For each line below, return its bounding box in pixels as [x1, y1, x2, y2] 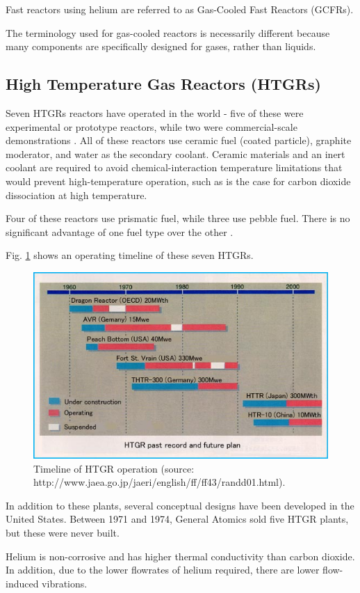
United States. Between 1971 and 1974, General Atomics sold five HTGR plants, [6, 512, 349, 526]
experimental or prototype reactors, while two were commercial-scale [6, 119, 297, 134]
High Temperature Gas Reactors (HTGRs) [6, 73, 321, 95]
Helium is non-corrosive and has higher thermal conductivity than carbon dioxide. [6, 548, 355, 563]
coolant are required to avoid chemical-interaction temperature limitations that [6, 160, 343, 175]
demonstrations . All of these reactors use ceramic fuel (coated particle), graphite [6, 133, 352, 148]
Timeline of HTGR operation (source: [33, 461, 195, 475]
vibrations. [42, 576, 88, 590]
